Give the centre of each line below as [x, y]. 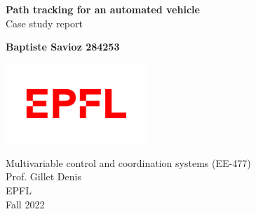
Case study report [44, 23]
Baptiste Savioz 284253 [63, 47]
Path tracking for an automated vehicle [103, 9]
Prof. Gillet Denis [43, 176]
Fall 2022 [25, 204]
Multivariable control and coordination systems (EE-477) [128, 162]
